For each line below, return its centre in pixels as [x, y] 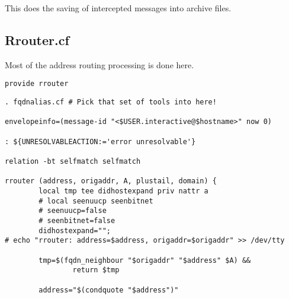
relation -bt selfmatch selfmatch [73, 161]
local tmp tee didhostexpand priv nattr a [123, 191]
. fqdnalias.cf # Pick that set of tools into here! [111, 102]
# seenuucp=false [73, 211]
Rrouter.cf [37, 39]
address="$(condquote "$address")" [109, 290]
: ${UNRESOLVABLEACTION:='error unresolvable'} [100, 141]
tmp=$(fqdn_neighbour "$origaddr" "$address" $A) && [145, 260]
